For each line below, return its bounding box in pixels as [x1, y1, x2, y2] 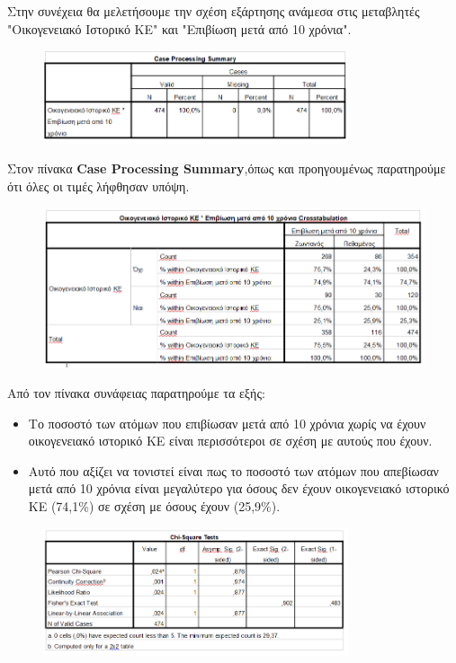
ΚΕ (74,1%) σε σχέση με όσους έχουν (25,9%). [28, 496, 281, 515]
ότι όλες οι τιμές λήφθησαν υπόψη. [7, 176, 190, 195]
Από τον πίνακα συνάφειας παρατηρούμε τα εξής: [7, 383, 265, 402]
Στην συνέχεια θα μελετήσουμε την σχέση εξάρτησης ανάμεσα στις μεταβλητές [7, 2, 420, 20]
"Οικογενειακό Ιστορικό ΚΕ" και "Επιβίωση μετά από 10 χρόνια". [7, 19, 352, 38]
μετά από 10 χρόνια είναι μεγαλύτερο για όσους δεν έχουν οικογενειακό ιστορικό [28, 479, 450, 498]
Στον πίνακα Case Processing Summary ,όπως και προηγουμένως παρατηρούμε [7, 159, 446, 178]
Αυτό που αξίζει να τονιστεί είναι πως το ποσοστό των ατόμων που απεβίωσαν [28, 461, 439, 480]
